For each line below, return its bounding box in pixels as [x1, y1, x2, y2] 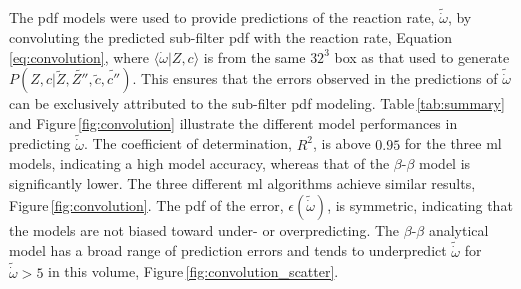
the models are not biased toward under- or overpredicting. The [9, 219, 400, 240]
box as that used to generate [334, 46, 510, 67]
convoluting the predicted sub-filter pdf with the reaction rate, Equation [9, 27, 453, 48]
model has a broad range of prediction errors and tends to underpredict [9, 240, 447, 261]
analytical [428, 219, 489, 240]
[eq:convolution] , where [9, 46, 150, 67]
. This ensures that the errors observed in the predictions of [132, 68, 498, 89]
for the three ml [404, 133, 502, 154]
